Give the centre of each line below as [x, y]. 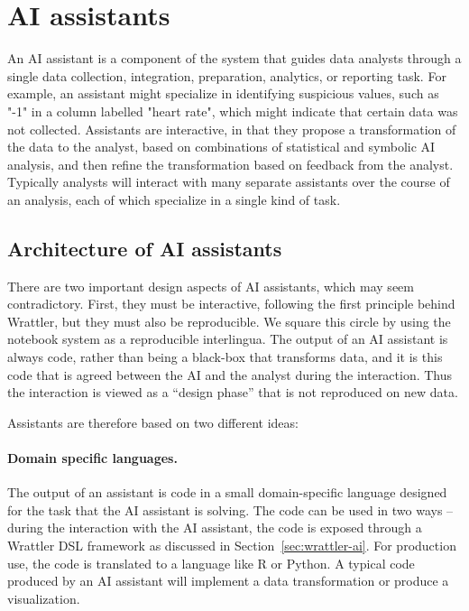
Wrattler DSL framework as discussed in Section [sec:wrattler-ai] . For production [232, 545]
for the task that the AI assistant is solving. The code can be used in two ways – [230, 509]
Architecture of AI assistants [145, 248]
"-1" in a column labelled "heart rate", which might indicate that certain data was [233, 111]
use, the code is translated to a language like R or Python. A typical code [211, 563]
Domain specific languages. [92, 458]
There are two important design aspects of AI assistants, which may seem [211, 286]
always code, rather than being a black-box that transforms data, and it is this [225, 357]
